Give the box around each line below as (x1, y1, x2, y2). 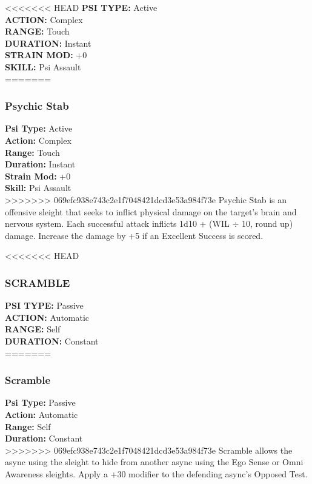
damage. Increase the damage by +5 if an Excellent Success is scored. (5, 229, 264, 241)
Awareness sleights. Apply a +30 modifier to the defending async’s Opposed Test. (5, 467, 308, 480)
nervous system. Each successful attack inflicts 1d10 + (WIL (5, 217, 230, 230)
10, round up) (242, 217, 293, 230)
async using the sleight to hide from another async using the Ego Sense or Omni (5, 455, 304, 468)
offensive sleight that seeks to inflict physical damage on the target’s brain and (5, 205, 297, 218)
